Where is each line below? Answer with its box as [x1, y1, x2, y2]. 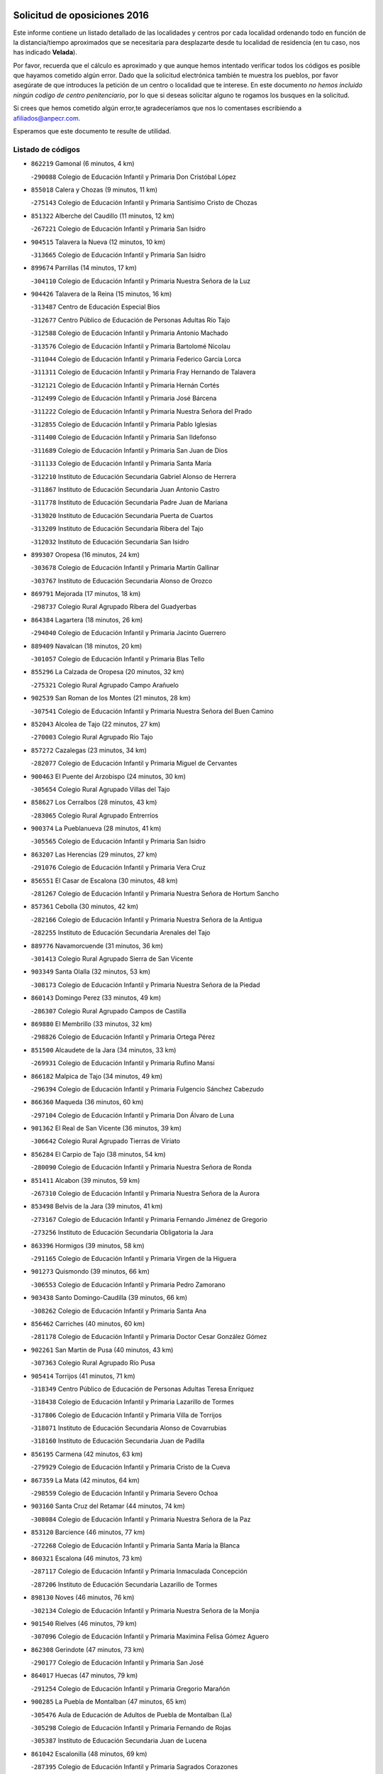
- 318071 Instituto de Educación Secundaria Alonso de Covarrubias [30, 1423, 227, 1433]
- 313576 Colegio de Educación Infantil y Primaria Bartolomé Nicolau [30, 341, 231, 351]
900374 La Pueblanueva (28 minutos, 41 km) [30, 824, 162, 833]
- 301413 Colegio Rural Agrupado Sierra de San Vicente [30, 954, 194, 963]
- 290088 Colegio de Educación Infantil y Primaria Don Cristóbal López [30, 172, 237, 181]
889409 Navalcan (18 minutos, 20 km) [30, 641, 143, 650]
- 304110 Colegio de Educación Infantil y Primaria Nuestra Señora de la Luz [30, 277, 251, 285]
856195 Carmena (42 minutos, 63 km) [30, 1450, 143, 1458]
